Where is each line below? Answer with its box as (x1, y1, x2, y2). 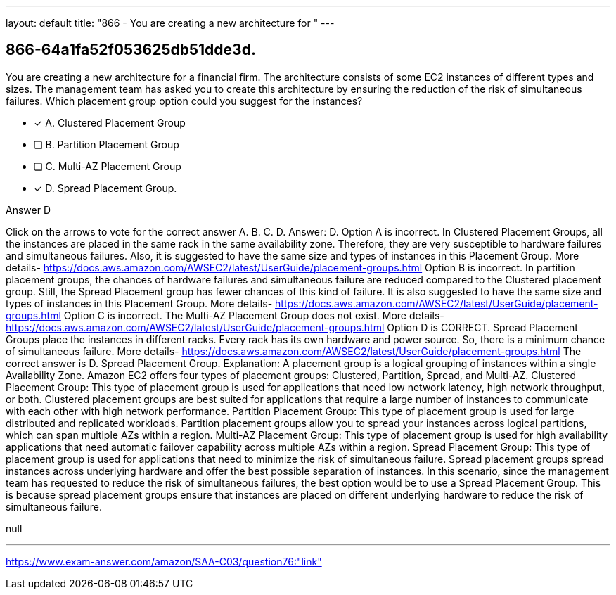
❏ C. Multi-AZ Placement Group (34, 160, 181, 172)
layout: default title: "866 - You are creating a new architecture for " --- (6, 17, 335, 29)
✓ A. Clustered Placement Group (34, 116, 186, 129)
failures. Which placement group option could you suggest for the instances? (6, 94, 363, 107)
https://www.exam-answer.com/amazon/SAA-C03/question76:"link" (6, 555, 322, 568)
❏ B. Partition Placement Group (34, 138, 179, 151)
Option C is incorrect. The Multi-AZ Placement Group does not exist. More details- (63, 309, 444, 321)
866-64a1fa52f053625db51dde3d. (6, 41, 256, 59)
